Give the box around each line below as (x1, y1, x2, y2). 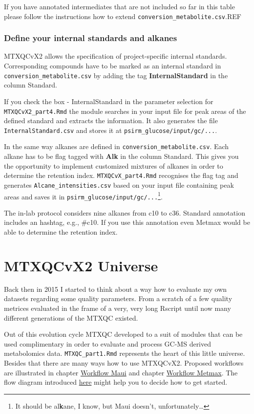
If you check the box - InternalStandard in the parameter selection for (4, 96, 213, 106)
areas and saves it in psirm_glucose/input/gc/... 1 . (4, 190, 163, 201)
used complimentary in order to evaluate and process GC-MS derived (4, 338, 212, 349)
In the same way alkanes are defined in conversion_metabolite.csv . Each (4, 141, 229, 152)
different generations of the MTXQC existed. (4, 312, 138, 323)
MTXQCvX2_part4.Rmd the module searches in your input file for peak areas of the (4, 106, 246, 116)
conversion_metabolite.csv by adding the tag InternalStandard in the (4, 70, 228, 80)
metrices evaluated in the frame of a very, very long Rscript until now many (4, 303, 231, 313)
